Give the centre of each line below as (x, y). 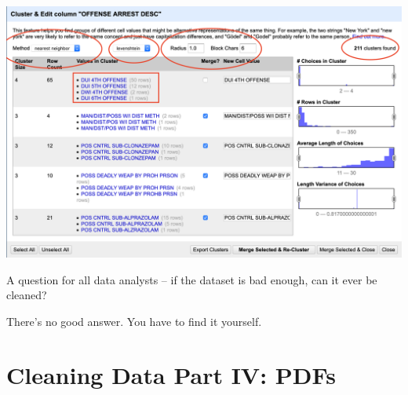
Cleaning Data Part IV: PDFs (171, 375)
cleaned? (27, 295)
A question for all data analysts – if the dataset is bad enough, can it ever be (192, 279)
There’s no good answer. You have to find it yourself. (134, 321)
